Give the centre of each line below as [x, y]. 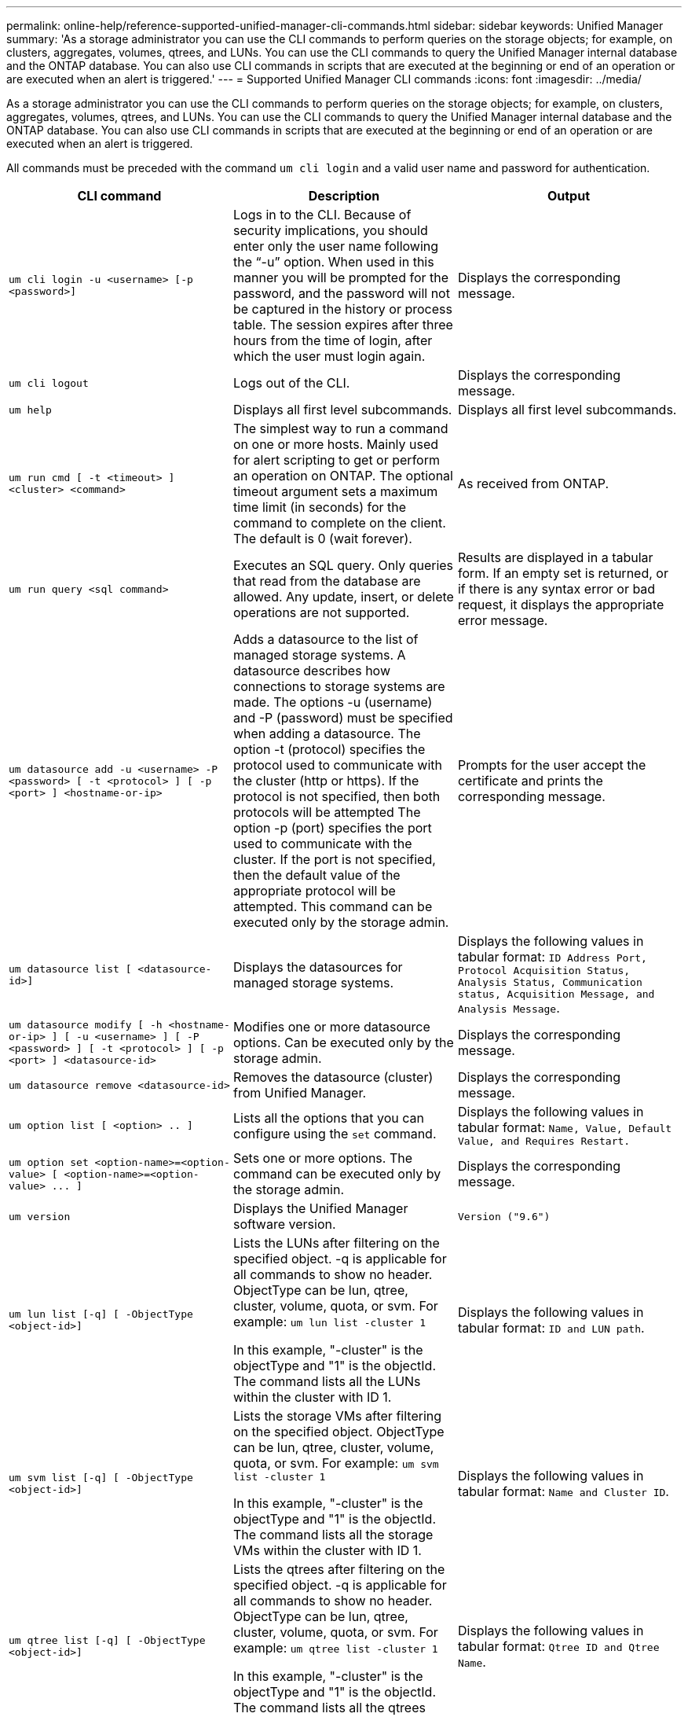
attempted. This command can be [333, 906]
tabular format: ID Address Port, [552, 957]
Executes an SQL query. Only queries [343, 565]
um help [30, 410]
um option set [49, 1162]
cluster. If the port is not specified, [334, 859]
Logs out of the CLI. [291, 383]
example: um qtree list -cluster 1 [335, 1648]
